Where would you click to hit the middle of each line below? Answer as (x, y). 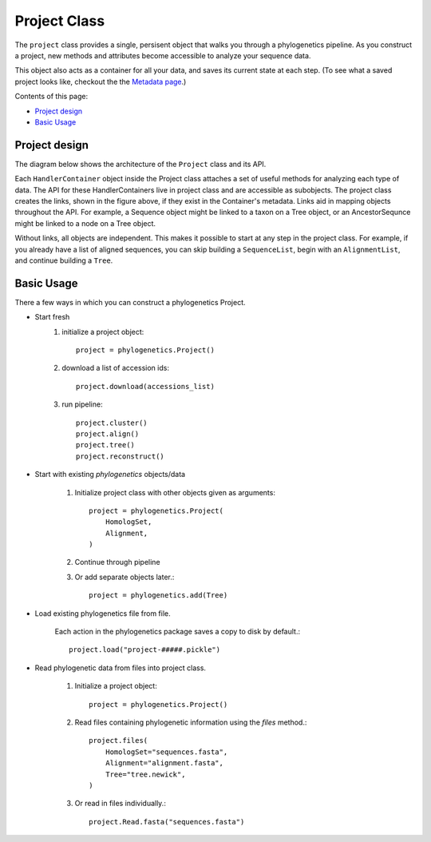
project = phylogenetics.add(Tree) (158, 596)
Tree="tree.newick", (145, 774)
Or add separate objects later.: (125, 577)
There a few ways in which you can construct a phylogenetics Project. (130, 302)
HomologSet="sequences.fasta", (166, 752)
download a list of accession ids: (115, 368)
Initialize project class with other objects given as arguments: (175, 492)
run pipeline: (82, 404)
